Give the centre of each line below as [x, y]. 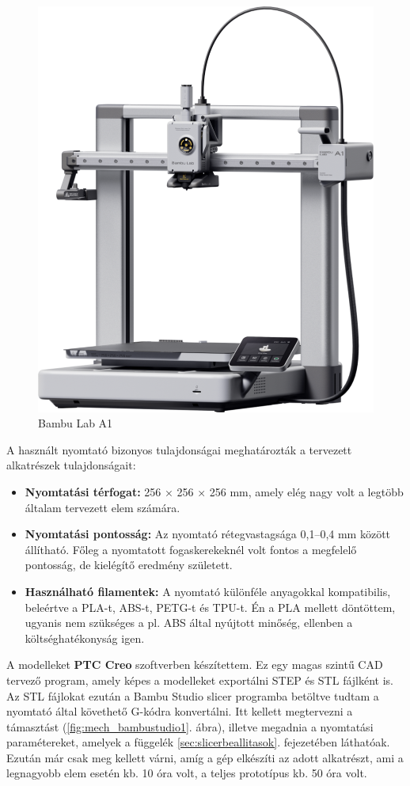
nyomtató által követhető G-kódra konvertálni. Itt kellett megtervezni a [180, 711]
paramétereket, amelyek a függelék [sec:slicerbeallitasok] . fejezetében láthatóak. [198, 742]
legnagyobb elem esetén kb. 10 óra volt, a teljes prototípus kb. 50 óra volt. [187, 773]
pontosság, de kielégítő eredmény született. [129, 565]
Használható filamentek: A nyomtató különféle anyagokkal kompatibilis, [208, 591]
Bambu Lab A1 [76, 423]
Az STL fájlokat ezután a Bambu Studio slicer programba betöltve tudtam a [193, 695]
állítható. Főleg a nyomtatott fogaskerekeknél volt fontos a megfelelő [191, 549]
